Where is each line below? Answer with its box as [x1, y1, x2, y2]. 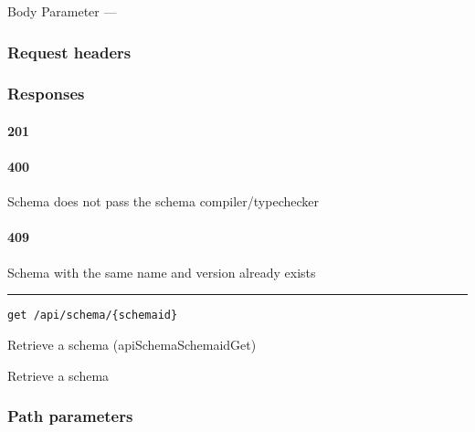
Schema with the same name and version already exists [7, 262, 316, 281]
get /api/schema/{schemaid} [7, 309, 178, 322]
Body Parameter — [7, 2, 117, 20]
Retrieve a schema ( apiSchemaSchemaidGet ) [7, 334, 257, 353]
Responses [7, 82, 85, 105]
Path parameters [7, 405, 133, 427]
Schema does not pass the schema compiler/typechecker [7, 192, 319, 211]
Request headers [7, 40, 132, 63]
